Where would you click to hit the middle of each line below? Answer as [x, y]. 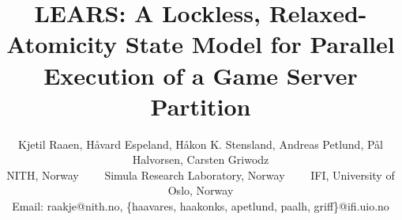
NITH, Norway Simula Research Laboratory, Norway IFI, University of [201, 174]
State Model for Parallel [260, 44]
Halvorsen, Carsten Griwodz [201, 159]
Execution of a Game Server [201, 75]
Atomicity [62, 44]
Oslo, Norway [201, 190]
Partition [201, 106]
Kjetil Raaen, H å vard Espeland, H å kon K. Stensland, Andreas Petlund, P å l [201, 144]
